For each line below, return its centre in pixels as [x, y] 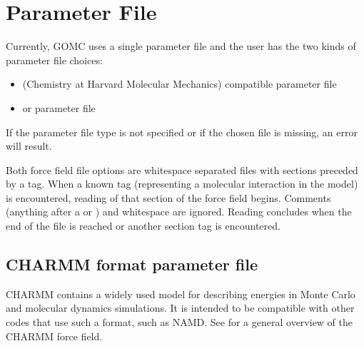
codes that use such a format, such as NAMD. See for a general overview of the [180, 322]
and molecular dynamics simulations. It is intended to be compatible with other [180, 308]
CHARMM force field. [54, 336]
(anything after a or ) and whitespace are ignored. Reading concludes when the [179, 212]
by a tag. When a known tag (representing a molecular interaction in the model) [182, 184]
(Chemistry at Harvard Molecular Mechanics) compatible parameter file [180, 84]
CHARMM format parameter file [132, 264]
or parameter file [59, 107]
